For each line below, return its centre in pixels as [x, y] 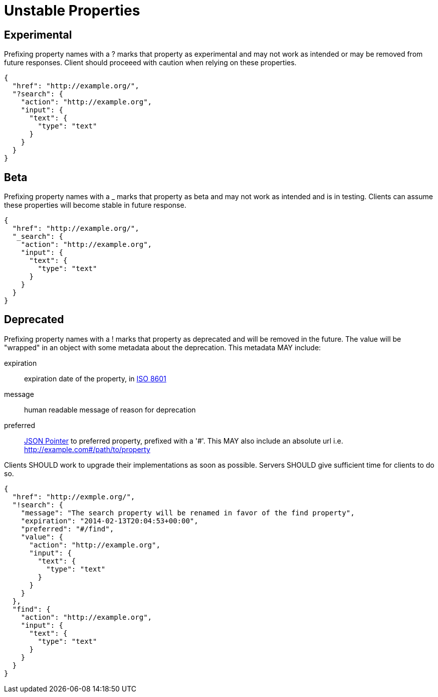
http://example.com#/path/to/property [87, 449]
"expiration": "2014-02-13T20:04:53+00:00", [110, 521]
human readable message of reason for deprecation [110, 409]
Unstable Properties [72, 11]
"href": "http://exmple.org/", [74, 497]
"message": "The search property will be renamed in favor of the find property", [188, 513]
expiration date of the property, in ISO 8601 [95, 378]
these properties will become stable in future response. [95, 205]
